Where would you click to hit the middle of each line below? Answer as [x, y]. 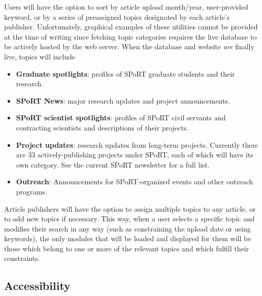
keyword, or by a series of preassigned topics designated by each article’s [117, 17]
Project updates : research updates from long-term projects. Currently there [137, 144]
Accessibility [37, 286]
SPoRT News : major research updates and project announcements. [123, 100]
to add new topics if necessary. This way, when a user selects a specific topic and [129, 219]
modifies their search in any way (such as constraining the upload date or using [127, 228]
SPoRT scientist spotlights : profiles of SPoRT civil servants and [121, 118]
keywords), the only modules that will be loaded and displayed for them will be [128, 238]
